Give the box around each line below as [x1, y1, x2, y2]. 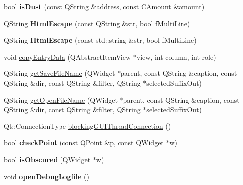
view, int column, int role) [136, 51, 216, 62]
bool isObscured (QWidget [4, 154, 91, 164]
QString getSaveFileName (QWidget [4, 68, 115, 78]
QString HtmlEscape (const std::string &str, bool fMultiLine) [4, 35, 197, 45]
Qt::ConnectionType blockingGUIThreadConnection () [4, 121, 171, 131]
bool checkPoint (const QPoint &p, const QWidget [4, 137, 164, 148]
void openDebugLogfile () [4, 171, 89, 181]
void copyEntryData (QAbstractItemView [4, 51, 131, 62]
